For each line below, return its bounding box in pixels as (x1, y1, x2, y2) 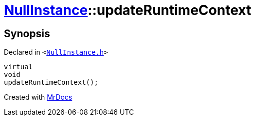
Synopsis (4, 27, 50, 40)
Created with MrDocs (4, 93, 73, 102)
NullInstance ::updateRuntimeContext (4, 2, 252, 18)
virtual (4, 63, 33, 71)
